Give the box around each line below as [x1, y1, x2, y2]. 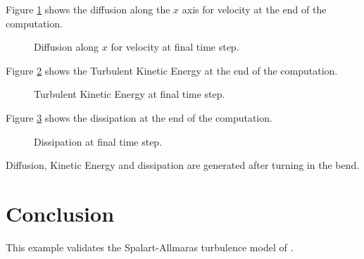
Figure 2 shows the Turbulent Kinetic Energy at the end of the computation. [6, 63, 338, 77]
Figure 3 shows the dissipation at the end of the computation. [6, 110, 272, 125]
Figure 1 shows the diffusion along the [6, 2, 170, 16]
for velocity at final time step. [111, 39, 239, 54]
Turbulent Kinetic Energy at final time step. [34, 87, 225, 101]
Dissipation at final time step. [34, 134, 163, 149]
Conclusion [6, 198, 115, 227]
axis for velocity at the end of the [182, 2, 327, 16]
